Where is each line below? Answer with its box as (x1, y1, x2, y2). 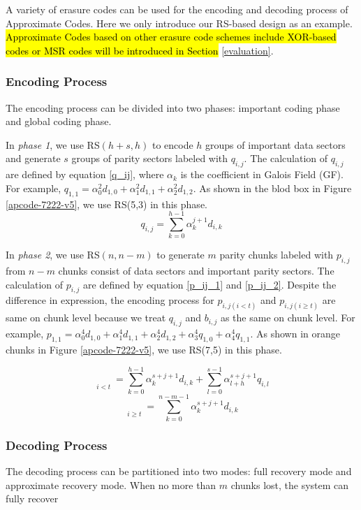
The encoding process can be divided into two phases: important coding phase (6, 100, 340, 115)
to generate (156, 247, 205, 262)
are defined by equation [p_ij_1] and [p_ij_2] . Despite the (83, 277, 337, 291)
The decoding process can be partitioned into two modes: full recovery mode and (6, 463, 352, 478)
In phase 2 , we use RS (6, 247, 100, 262)
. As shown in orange (250, 326, 340, 341)
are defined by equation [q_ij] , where (6, 167, 164, 182)
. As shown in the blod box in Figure (193, 180, 352, 195)
